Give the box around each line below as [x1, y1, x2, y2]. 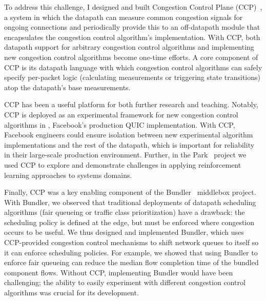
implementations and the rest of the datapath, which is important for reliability [4, 139, 255, 150]
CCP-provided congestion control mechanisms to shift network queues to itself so [4, 237, 259, 248]
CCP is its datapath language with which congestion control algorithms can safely [4, 62, 262, 72]
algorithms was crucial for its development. [4, 287, 139, 298]
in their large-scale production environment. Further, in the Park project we [4, 149, 247, 160]
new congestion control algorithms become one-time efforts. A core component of [4, 51, 258, 62]
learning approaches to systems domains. [4, 169, 132, 180]
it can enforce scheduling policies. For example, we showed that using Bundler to [4, 247, 258, 257]
